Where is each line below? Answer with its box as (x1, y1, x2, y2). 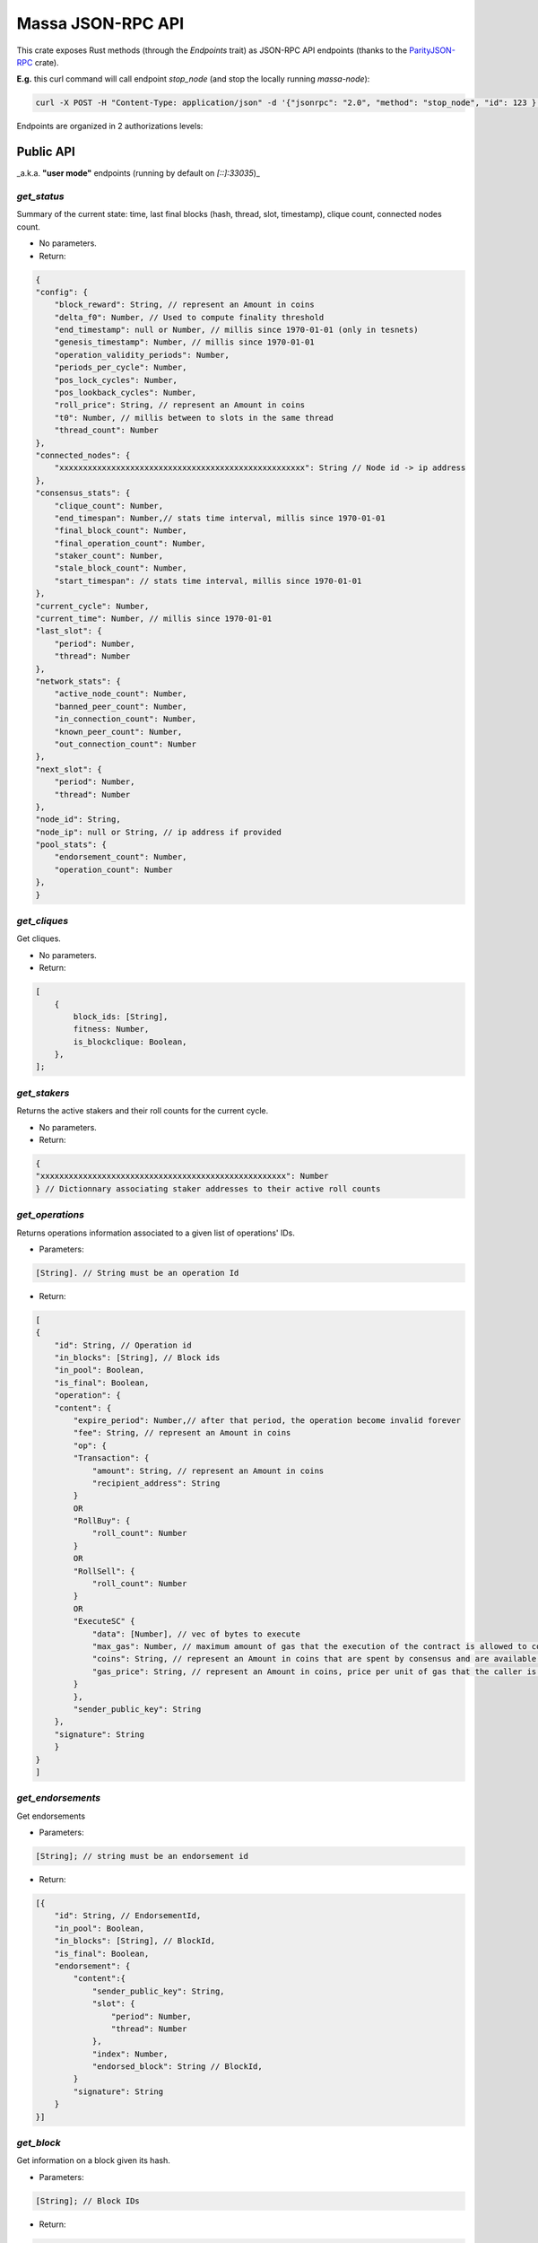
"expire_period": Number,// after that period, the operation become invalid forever (73, 1415, 462, 1426)
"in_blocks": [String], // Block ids (54, 1353, 221, 1363)
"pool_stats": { (35, 840, 108, 850)
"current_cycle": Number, (35, 601, 150, 611)
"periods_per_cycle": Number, (54, 362, 187, 372)
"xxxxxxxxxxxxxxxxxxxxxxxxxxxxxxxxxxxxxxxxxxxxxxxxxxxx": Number (35, 1171, 329, 1182)
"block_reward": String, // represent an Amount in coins (54, 300, 315, 310)
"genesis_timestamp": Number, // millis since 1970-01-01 (54, 337, 315, 347)
